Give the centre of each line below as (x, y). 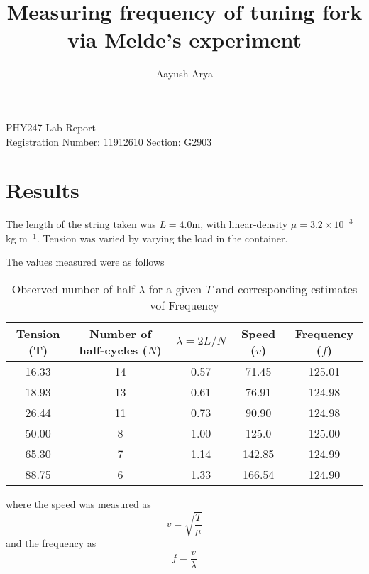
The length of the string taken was (81, 224)
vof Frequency (184, 305)
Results (43, 190)
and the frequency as (51, 543)
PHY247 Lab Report (51, 127)
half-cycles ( (113, 350)
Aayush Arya (184, 74)
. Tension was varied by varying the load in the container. (163, 238)
